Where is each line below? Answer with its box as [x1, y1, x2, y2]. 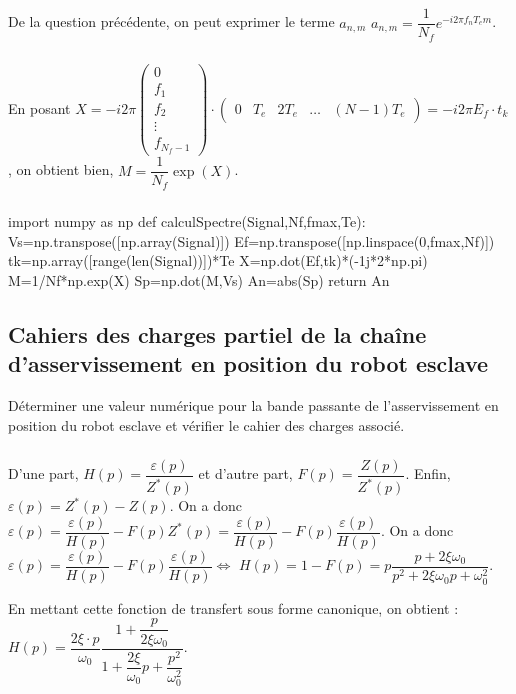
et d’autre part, [198, 463, 293, 484]
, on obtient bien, [8, 159, 114, 180]
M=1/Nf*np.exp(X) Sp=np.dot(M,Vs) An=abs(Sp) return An [8, 269, 390, 290]
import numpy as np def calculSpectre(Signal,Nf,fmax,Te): [8, 211, 366, 232]
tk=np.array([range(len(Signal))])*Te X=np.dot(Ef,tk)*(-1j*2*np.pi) [8, 250, 428, 271]
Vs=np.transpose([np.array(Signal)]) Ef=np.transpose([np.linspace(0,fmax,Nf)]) [8, 230, 495, 251]
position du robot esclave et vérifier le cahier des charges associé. [8, 414, 405, 435]
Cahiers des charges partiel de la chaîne [8, 318, 427, 349]
